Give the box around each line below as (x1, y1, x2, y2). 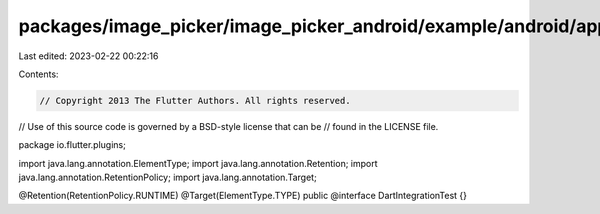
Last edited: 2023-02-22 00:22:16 (18, 50, 159, 62)
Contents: (18, 68, 59, 80)
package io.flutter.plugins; (18, 139, 127, 151)
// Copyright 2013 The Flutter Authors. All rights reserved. (39, 95, 351, 106)
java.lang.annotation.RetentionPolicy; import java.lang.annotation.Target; (18, 171, 317, 184)
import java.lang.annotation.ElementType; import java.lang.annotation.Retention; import (18, 157, 379, 169)
